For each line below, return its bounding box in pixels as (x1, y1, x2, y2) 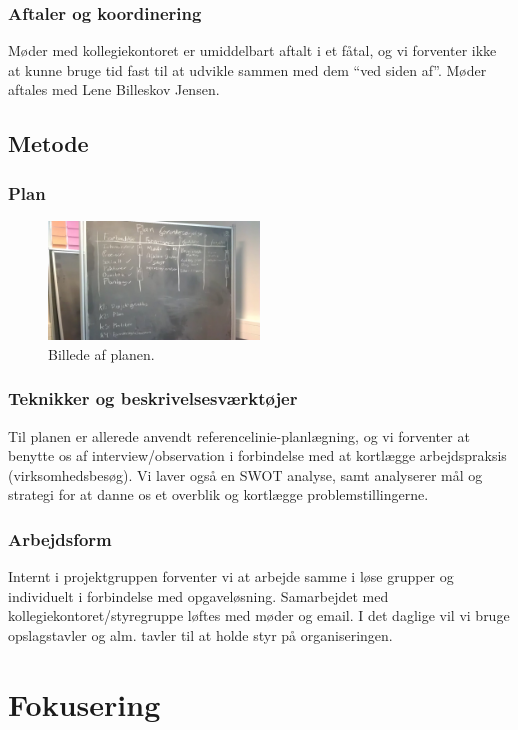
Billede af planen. (48, 343, 155, 364)
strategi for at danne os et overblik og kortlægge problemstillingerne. (8, 484, 429, 505)
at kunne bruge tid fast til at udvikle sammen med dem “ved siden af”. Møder (8, 59, 487, 80)
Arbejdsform (8, 526, 112, 551)
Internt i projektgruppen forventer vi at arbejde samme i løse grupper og (8, 566, 454, 587)
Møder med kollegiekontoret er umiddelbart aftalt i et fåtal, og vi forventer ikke (8, 40, 497, 61)
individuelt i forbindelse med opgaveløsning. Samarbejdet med (8, 585, 389, 606)
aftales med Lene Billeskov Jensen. (8, 79, 220, 100)
